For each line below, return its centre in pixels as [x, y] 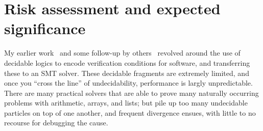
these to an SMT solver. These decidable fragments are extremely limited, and [127, 73]
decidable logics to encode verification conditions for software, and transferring [127, 62]
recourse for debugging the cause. [56, 123]
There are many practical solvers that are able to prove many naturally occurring [131, 93]
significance [45, 28]
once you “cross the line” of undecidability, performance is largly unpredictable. [128, 83]
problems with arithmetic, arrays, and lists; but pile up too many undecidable [126, 103]
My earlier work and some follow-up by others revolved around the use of [122, 53]
